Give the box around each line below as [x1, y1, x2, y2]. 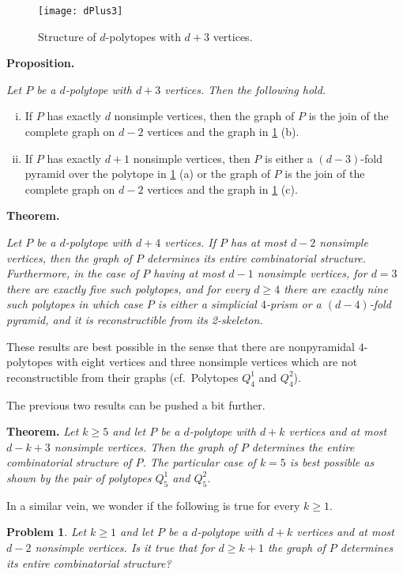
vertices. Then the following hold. [164, 81, 326, 97]
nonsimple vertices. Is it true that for [35, 538, 215, 555]
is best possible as [289, 454, 375, 470]
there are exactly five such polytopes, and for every [6, 280, 250, 296]
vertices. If [164, 234, 216, 250]
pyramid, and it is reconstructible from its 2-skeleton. [6, 311, 263, 327]
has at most [231, 234, 287, 250]
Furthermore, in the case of [6, 265, 139, 281]
